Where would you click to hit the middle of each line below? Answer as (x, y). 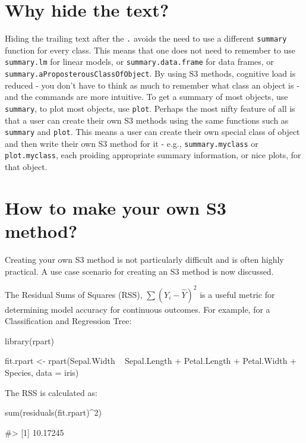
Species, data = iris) (42, 373)
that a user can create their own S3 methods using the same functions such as (147, 120)
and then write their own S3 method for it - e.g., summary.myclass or (132, 143)
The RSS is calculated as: (51, 392)
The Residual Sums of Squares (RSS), (74, 294)
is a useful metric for (237, 294)
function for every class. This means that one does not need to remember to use (150, 50)
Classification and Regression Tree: (68, 321)
